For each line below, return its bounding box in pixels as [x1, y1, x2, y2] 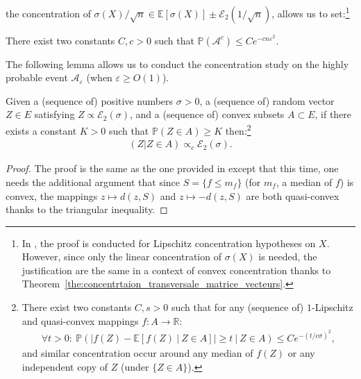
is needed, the [258, 249, 317, 264]
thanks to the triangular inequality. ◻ [6, 202, 168, 217]
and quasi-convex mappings [22, 313, 139, 328]
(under [120, 359, 149, 373]
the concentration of [6, 6, 91, 20]
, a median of [276, 174, 333, 189]
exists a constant [6, 123, 77, 137]
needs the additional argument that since [6, 174, 180, 189]
